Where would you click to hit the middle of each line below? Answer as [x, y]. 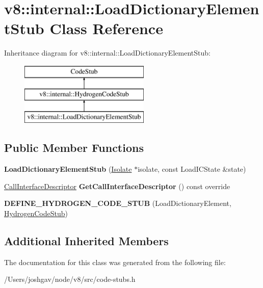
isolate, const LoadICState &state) [192, 169]
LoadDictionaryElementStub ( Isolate [68, 169]
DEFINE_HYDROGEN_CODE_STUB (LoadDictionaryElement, [118, 203]
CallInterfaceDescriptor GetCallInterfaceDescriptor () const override [117, 186]
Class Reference [106, 28]
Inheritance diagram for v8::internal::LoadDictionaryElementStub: [107, 53]
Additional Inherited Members [86, 240]
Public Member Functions [74, 148]
